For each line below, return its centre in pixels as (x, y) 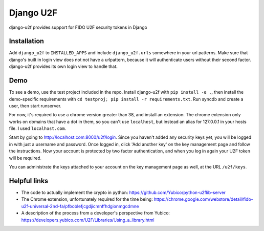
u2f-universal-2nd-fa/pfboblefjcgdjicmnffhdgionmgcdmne (80, 206)
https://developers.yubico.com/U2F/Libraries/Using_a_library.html (88, 220)
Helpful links (29, 181)
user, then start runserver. (35, 105)
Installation (26, 41)
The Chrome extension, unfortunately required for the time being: (87, 199)
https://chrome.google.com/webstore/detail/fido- (204, 199)
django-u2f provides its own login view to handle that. (63, 66)
